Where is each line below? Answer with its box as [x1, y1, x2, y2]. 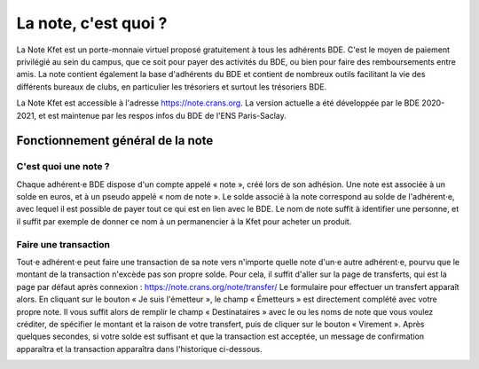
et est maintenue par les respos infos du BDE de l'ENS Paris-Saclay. [38, 110, 287, 121]
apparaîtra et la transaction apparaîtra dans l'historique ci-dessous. [16, 343, 263, 354]
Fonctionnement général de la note [16, 133, 214, 148]
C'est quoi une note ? [16, 161, 110, 173]
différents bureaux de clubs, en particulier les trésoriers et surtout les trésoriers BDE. [16, 81, 327, 92]
